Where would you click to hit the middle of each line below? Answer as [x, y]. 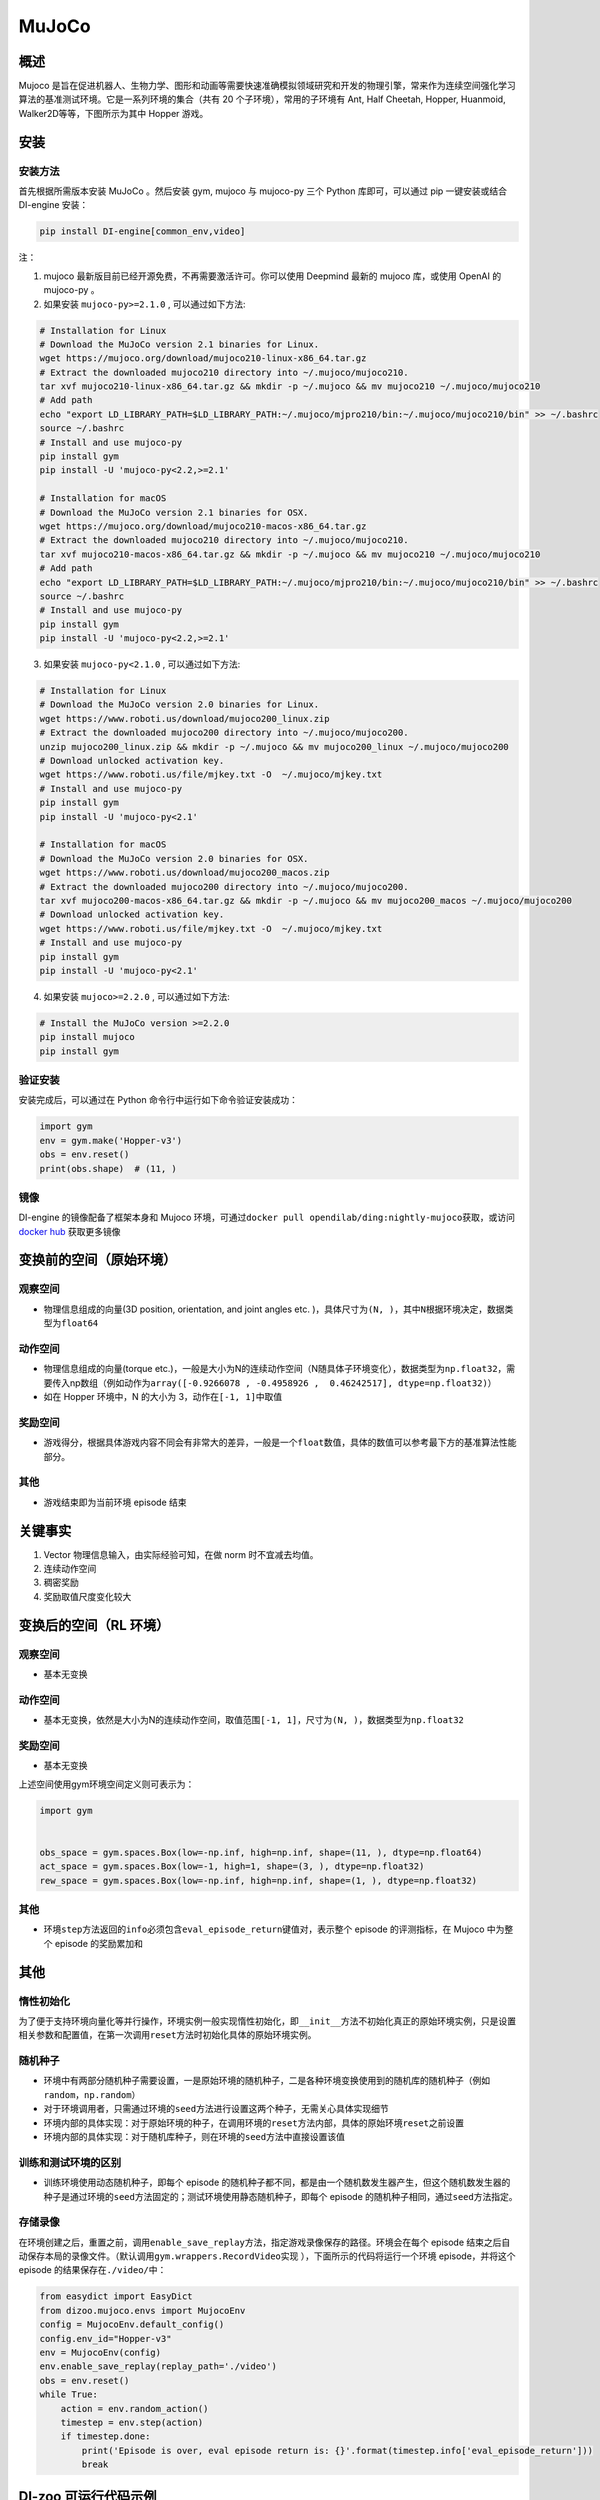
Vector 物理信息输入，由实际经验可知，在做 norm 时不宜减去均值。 [181, 1554]
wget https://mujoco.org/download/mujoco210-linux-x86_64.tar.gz [203, 358]
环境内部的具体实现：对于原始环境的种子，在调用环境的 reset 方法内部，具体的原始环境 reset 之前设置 [254, 2122]
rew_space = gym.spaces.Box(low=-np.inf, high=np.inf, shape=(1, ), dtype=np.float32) [258, 1880]
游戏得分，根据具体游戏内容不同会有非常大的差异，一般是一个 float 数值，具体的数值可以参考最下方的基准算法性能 [280, 1442]
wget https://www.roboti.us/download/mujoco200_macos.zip [184, 873]
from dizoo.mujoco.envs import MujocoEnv [142, 2310]
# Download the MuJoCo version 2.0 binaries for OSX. [174, 858]
